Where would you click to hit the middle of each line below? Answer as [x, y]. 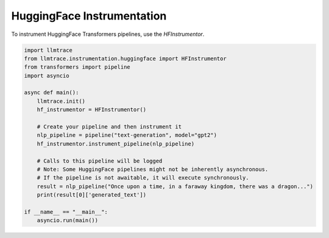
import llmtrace [48, 50]
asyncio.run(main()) [68, 220]
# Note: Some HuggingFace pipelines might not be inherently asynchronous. [153, 170]
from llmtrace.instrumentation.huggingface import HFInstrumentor [125, 58]
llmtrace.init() [61, 101]
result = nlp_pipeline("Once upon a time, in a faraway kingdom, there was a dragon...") [175, 186]
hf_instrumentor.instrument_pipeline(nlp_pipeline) [116, 144]
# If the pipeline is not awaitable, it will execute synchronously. [143, 178]
